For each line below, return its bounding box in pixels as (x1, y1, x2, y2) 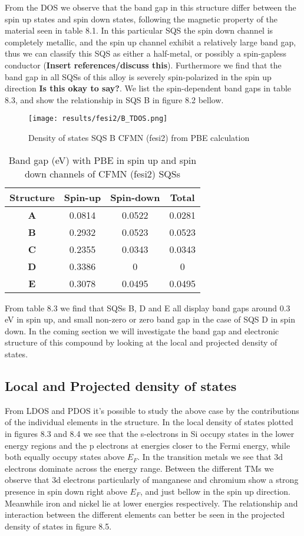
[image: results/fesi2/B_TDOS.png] (28, 114, 168, 123)
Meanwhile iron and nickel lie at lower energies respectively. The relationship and (5, 496, 298, 509)
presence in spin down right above (5, 485, 127, 497)
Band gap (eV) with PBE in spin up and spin (8, 153, 197, 167)
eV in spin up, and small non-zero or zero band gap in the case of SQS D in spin (5, 313, 295, 325)
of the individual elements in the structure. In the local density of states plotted (5, 416, 293, 428)
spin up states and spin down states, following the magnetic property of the (5, 12, 277, 25)
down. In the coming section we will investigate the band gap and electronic (5, 324, 279, 337)
